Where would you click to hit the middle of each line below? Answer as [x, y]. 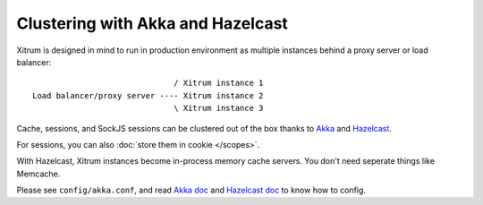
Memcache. [38, 174]
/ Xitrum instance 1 [218, 83]
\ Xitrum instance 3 [218, 108]
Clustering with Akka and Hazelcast [152, 23]
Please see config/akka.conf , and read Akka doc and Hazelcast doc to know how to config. [191, 190]
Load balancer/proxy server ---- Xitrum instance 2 [148, 95]
